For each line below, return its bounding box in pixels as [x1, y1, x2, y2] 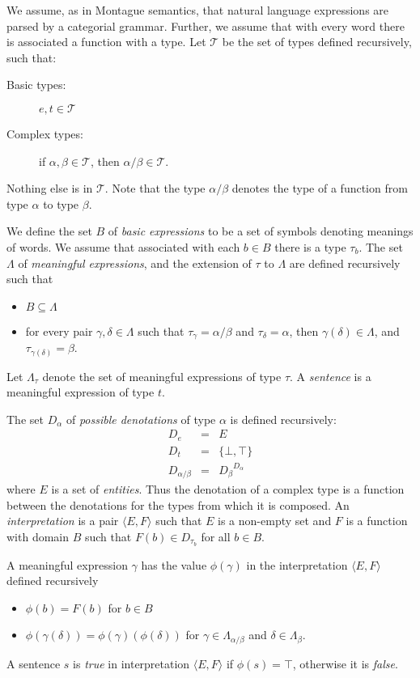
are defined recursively [289, 254, 401, 271]
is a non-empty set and [218, 512, 332, 529]
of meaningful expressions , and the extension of [18, 254, 252, 271]
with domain [6, 528, 70, 545]
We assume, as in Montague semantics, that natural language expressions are [6, 2, 389, 18]
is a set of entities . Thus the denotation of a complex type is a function [51, 480, 405, 497]
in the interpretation [246, 556, 348, 573]
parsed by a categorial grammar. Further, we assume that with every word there [6, 17, 405, 34]
